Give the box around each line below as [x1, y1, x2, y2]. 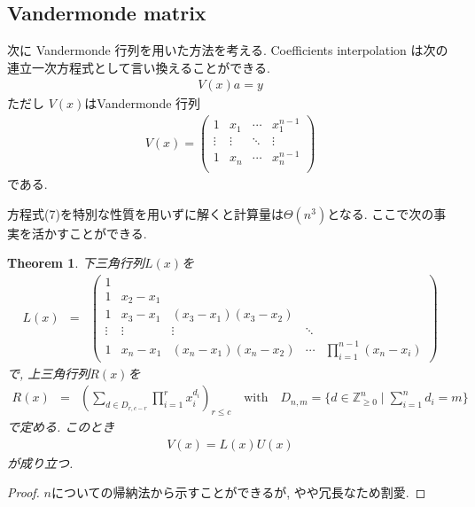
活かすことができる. [31, 223, 147, 242]
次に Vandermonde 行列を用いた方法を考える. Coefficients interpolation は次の [7, 41, 448, 59]
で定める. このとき [7, 417, 115, 436]
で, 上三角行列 [7, 363, 90, 382]
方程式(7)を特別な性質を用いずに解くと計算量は [7, 204, 284, 222]
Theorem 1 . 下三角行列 [7, 253, 144, 272]
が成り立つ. [7, 453, 74, 472]
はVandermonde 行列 [84, 94, 201, 113]
